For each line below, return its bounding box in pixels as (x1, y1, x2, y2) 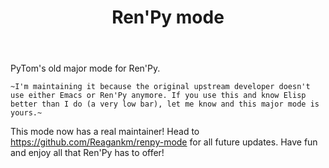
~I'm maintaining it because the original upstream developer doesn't (10, 82, 311, 92)
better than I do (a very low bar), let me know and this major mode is (10, 99, 320, 110)
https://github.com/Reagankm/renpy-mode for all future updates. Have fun (10, 136, 318, 148)
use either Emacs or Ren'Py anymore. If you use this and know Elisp (10, 91, 307, 101)
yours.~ (10, 108, 43, 118)
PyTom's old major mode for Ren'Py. (10, 62, 161, 75)
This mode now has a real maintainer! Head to (10, 126, 200, 138)
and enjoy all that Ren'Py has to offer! (10, 147, 165, 159)
